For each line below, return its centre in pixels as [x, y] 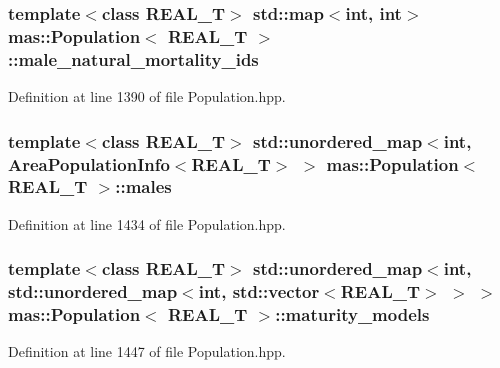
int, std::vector [259, 291]
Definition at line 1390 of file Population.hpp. [147, 96]
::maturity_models [352, 314]
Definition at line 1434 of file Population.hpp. [147, 223]
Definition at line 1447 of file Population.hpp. [147, 351]
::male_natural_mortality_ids [133, 58]
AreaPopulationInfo [89, 163]
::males [143, 186]
